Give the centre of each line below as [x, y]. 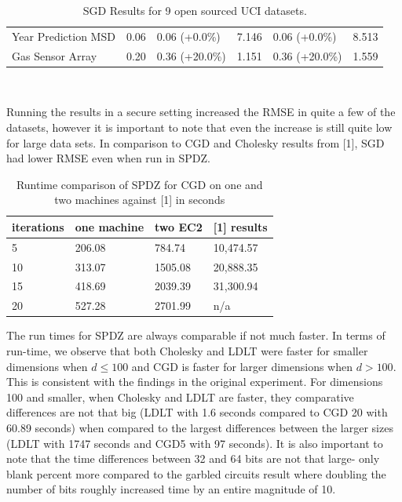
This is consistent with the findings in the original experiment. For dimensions [195, 382]
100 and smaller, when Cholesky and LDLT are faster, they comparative [180, 397]
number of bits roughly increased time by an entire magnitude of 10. [171, 489]
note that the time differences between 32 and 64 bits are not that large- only [193, 458]
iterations [38, 226]
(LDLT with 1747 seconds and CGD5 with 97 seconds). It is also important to [195, 443]
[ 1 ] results [240, 226]
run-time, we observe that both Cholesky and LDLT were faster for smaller [187, 351]
